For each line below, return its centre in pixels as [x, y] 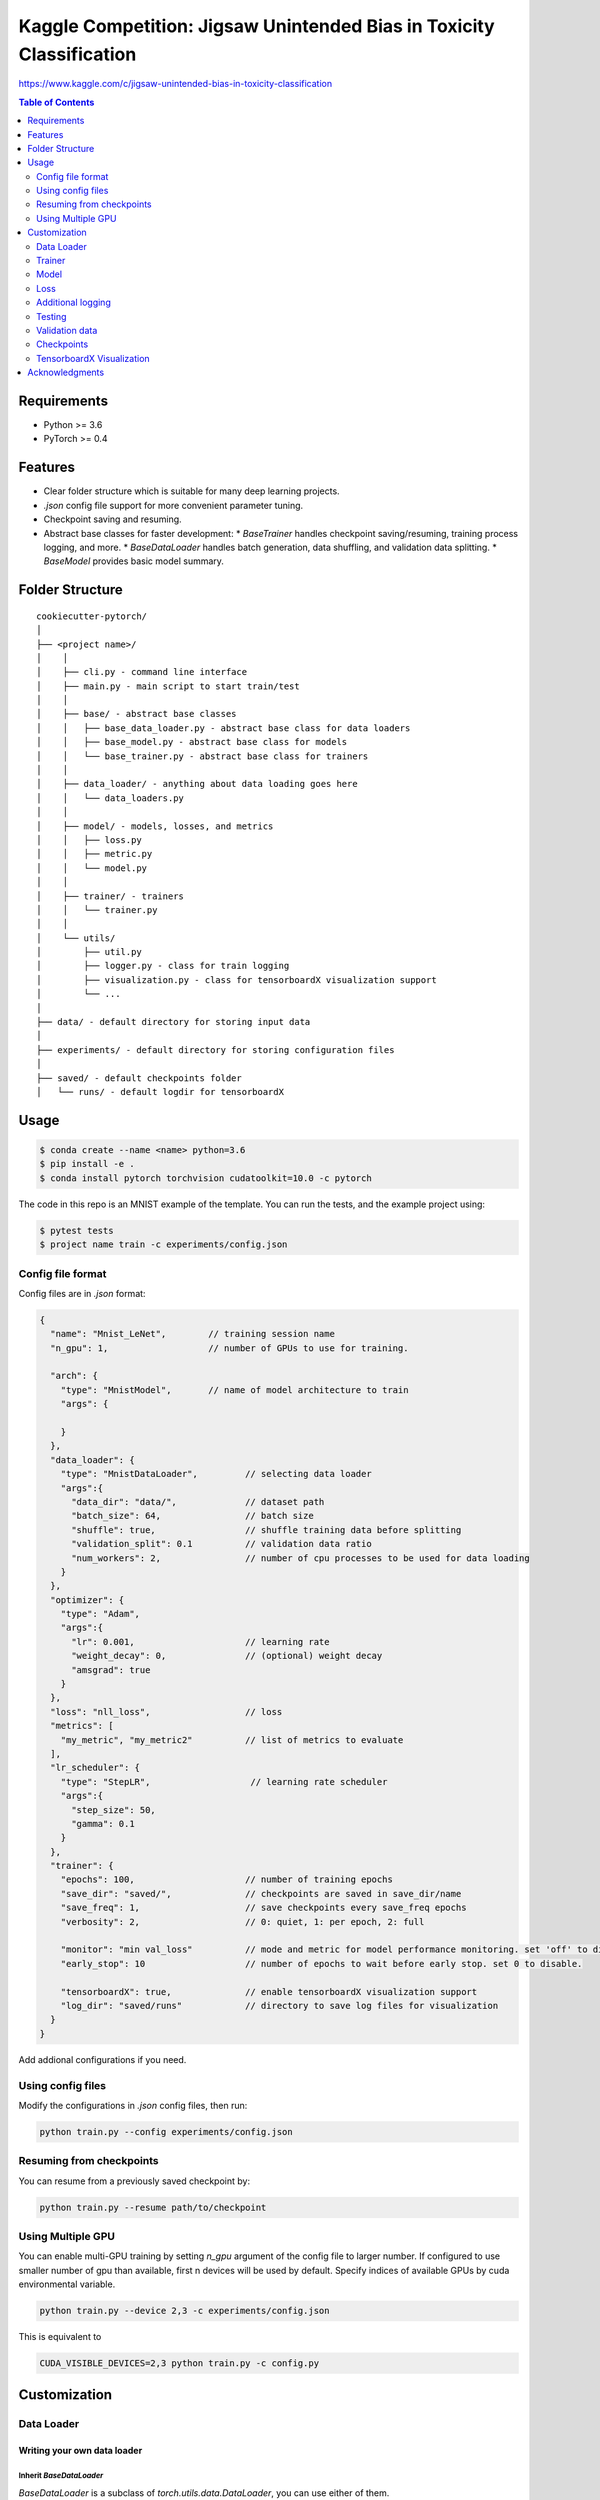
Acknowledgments [66, 372]
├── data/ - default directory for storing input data [173, 1022]
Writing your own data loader [80, 2451]
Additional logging [74, 302]
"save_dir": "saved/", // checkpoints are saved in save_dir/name [261, 1893]
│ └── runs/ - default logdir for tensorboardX [160, 1091]
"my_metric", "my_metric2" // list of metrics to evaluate [232, 1739]
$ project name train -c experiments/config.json [163, 1244]
